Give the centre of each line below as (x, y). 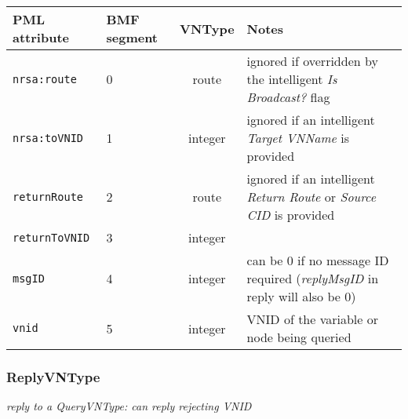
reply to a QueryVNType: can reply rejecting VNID (129, 406)
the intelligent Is (292, 79)
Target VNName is (298, 138)
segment (132, 37)
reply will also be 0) (301, 296)
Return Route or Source (311, 197)
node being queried (299, 337)
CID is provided (291, 215)
